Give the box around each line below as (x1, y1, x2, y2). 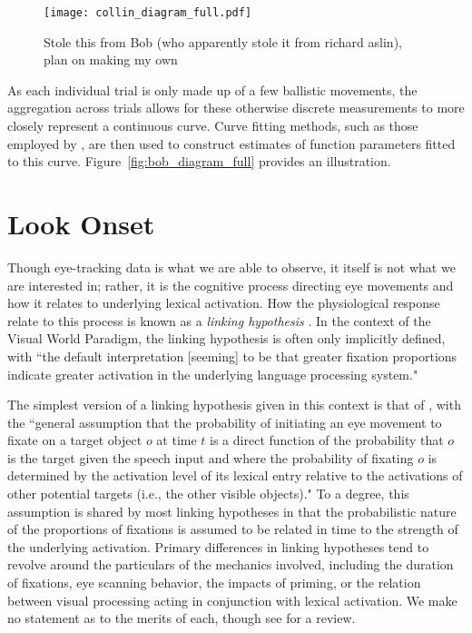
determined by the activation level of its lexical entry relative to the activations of (7, 466, 463, 485)
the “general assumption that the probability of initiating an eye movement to (7, 412, 442, 431)
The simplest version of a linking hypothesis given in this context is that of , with (7, 395, 461, 414)
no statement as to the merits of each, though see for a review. (7, 608, 356, 628)
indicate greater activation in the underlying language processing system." (7, 364, 418, 383)
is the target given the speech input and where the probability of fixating (7, 448, 414, 467)
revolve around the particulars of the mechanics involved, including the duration (7, 555, 454, 574)
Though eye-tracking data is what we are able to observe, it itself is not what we (7, 257, 456, 276)
